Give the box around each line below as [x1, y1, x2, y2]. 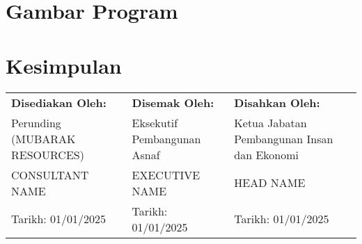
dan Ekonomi [234, 146, 299, 163]
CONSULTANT [11, 166, 89, 183]
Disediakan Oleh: [11, 94, 107, 111]
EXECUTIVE [132, 166, 200, 183]
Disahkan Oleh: [234, 94, 320, 111]
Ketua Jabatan [234, 114, 307, 131]
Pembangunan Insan [234, 130, 333, 147]
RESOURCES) [11, 146, 84, 163]
